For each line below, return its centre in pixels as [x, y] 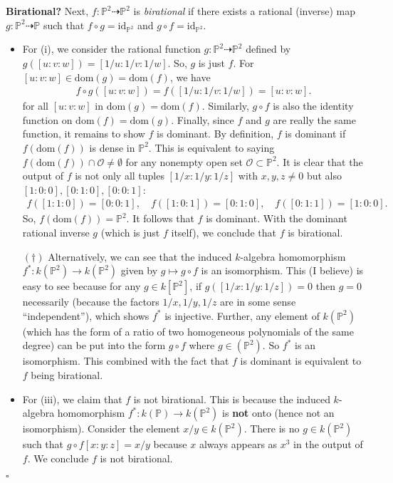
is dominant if [315, 134]
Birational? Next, [47, 11]
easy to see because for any [82, 286]
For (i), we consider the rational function [111, 49]
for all [36, 106]
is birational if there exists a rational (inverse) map [244, 11]
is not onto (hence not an [278, 413]
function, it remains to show [84, 134]
